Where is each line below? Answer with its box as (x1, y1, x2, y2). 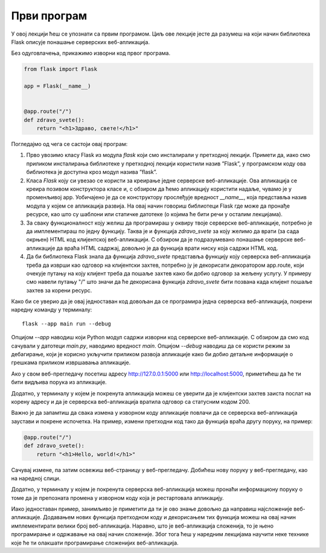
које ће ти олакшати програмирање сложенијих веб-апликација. (11, 539, 179, 546)
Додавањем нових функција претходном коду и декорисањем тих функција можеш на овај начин (43, 514, 296, 521)
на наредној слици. (11, 475, 61, 482)
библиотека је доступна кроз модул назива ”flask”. (26, 168, 158, 176)
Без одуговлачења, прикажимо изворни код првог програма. (11, 50, 171, 57)
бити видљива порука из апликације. (11, 379, 107, 386)
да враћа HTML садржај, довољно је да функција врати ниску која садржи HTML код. (56, 245, 278, 252)
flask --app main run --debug (22, 320, 112, 327)
